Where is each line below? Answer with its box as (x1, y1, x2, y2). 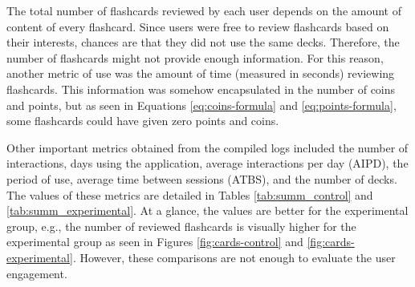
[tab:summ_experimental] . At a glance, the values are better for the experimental (6, 202, 409, 219)
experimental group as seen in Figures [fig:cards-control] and (6, 233, 303, 250)
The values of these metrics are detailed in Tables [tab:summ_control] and (6, 186, 373, 203)
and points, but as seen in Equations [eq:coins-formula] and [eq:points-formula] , (6, 96, 397, 113)
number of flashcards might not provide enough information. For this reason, (6, 49, 384, 66)
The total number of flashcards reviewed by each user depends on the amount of (6, 2, 401, 18)
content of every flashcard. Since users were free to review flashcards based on (6, 18, 389, 34)
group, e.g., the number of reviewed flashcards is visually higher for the (6, 217, 356, 234)
